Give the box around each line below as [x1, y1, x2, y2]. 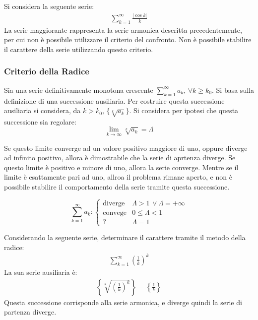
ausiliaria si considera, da [4, 105, 81, 116]
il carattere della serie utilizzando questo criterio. [4, 44, 153, 54]
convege [103, 209, 127, 216]
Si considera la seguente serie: [4, 1, 94, 11]
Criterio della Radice [4, 65, 89, 77]
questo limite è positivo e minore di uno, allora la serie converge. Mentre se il [4, 162, 239, 172]
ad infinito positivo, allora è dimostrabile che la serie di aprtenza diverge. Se [4, 152, 236, 163]
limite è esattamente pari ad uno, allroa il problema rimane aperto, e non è [4, 172, 232, 182]
